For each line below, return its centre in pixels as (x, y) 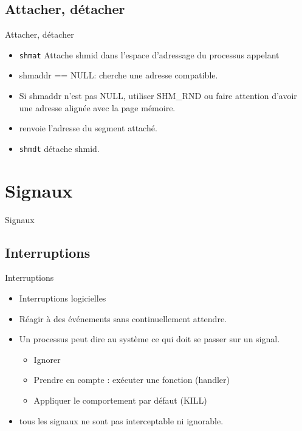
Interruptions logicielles (63, 298)
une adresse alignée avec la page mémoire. (97, 107)
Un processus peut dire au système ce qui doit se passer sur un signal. (149, 339)
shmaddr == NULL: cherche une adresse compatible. (118, 75)
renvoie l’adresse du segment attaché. (88, 128)
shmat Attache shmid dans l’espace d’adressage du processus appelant (149, 54)
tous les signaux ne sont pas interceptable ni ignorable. (121, 420)
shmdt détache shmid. (59, 148)
